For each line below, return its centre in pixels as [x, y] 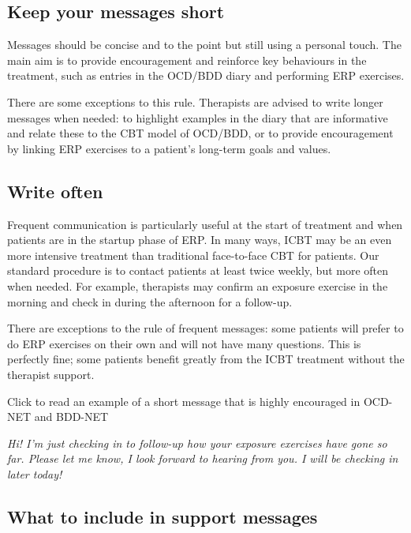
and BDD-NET [71, 417]
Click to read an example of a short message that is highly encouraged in [184, 401]
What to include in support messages [163, 516]
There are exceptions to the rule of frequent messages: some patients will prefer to [205, 328]
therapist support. [51, 374]
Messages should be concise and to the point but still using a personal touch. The [204, 45]
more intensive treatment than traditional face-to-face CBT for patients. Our [193, 255]
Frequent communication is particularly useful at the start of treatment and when [205, 224]
